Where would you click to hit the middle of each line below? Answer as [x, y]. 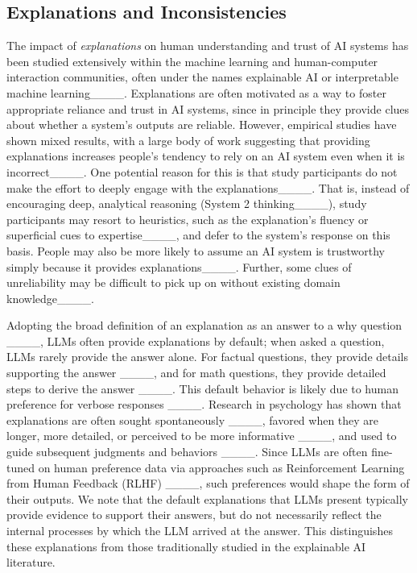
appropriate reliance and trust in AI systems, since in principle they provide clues [208, 108]
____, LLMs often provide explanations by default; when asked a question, [196, 340]
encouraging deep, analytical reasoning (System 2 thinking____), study [187, 203]
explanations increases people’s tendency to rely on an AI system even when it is [206, 156]
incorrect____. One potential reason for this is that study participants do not [202, 171]
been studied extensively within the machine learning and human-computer [192, 61]
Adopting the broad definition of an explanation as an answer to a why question [204, 325]
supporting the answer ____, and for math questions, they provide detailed [196, 373]
